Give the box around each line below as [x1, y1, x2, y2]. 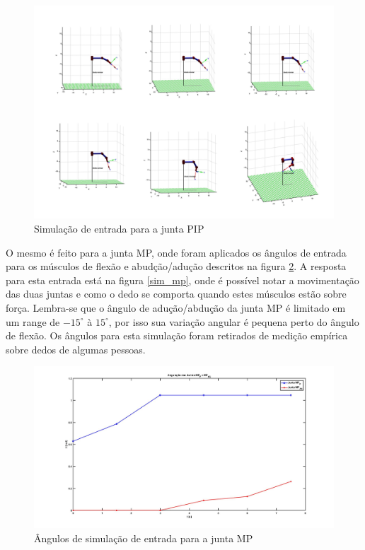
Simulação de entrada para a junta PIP [34, 221, 204, 236]
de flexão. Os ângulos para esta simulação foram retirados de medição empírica [6, 328, 348, 343]
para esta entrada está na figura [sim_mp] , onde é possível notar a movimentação [6, 272, 359, 287]
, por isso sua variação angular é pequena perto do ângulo [108, 314, 359, 329]
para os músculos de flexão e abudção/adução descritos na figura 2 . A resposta [6, 259, 347, 274]
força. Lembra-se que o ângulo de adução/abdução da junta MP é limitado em [6, 300, 346, 315]
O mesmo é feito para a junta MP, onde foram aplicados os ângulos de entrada [6, 245, 347, 259]
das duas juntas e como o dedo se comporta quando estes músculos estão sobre [6, 286, 347, 301]
